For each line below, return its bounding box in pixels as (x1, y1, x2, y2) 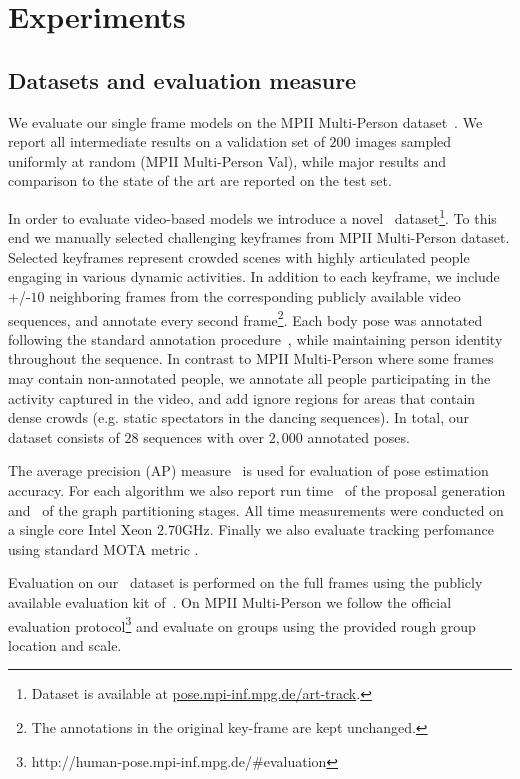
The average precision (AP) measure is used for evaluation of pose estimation (8, 460, 489, 481)
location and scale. (8, 634, 122, 655)
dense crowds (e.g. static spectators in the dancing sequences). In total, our (8, 407, 470, 428)
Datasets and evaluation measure (8, 64, 357, 95)
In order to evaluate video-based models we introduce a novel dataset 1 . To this (8, 204, 497, 228)
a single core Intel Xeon (8, 519, 153, 540)
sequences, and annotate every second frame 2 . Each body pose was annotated (8, 306, 483, 330)
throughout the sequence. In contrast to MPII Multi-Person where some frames (8, 348, 494, 369)
